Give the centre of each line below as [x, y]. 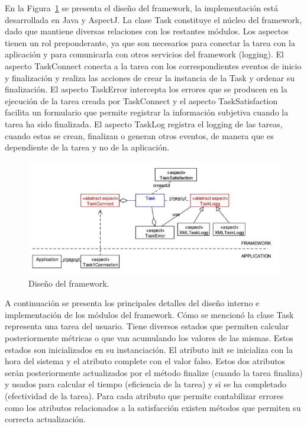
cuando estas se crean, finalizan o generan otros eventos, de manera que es [139, 135]
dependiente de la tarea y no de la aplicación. [87, 147]
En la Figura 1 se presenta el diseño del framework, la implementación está [142, 8]
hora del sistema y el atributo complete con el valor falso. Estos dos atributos [145, 361]
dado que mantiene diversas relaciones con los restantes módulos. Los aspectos [147, 31]
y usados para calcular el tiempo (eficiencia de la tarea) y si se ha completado [146, 384]
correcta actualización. [45, 419]
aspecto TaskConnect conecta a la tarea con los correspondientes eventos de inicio [153, 65]
